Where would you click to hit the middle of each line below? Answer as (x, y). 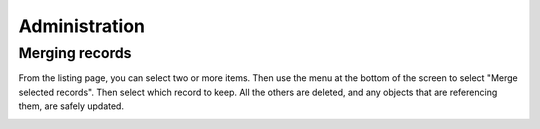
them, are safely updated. (71, 106)
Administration (81, 26)
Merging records (75, 53)
